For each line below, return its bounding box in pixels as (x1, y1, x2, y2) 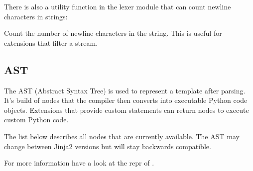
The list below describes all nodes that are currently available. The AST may (4, 131, 240, 141)
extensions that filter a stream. (4, 37, 98, 48)
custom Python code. (4, 114, 69, 125)
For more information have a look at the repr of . (4, 158, 154, 168)
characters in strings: (4, 11, 68, 21)
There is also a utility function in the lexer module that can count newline (4, 1, 231, 11)
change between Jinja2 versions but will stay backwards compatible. (4, 141, 211, 151)
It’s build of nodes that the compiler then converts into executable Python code (4, 95, 248, 105)
